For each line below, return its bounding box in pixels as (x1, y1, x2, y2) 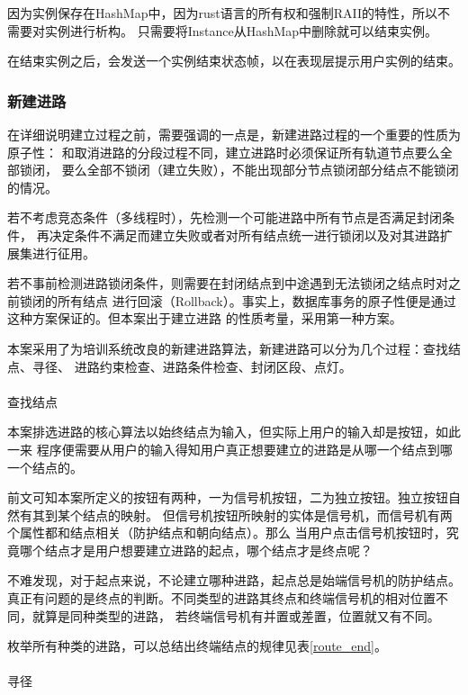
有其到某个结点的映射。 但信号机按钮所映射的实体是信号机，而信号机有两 (19, 505, 453, 524)
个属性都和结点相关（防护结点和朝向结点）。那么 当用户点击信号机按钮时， (7, 523, 446, 542)
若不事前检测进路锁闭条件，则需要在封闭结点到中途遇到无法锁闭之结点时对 (7, 274, 448, 293)
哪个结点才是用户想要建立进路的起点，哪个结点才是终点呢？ (19, 540, 373, 559)
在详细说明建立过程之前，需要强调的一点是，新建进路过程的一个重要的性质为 (7, 125, 461, 143)
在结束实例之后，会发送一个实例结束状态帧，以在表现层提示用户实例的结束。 (7, 51, 461, 70)
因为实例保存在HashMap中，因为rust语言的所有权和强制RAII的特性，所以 (7, 4, 437, 22)
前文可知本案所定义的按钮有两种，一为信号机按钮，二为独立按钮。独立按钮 (7, 488, 448, 507)
